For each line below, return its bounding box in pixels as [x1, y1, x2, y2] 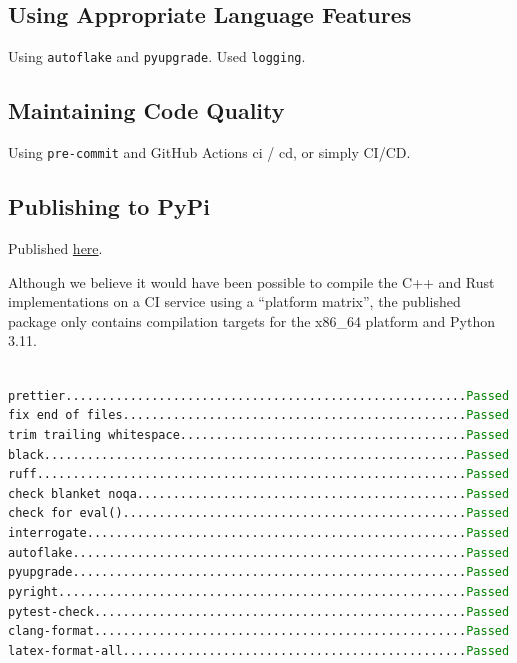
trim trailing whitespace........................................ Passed [8, 427, 510, 442]
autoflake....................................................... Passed [8, 545, 510, 560]
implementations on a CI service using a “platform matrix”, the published [8, 291, 461, 312]
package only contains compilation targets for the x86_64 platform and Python [8, 310, 496, 331]
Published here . [8, 237, 103, 258]
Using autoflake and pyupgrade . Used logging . [8, 46, 306, 67]
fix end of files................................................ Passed [8, 408, 510, 423]
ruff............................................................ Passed [8, 467, 510, 482]
